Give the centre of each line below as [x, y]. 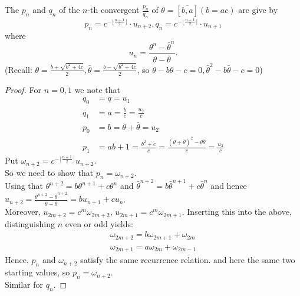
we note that [98, 89]
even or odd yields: [99, 223]
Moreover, [23, 212]
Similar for [24, 284]
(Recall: [19, 69]
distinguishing [30, 223]
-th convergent [113, 9]
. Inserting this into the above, [237, 212]
